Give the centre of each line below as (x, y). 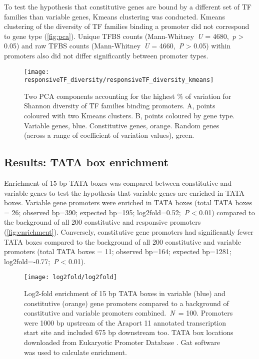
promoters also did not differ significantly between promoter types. (106, 55)
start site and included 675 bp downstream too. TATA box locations (129, 332)
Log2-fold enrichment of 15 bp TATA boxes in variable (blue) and (125, 293)
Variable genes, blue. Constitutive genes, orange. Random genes (122, 125)
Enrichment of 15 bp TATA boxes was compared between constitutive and (118, 183)
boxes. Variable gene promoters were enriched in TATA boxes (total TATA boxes (128, 202)
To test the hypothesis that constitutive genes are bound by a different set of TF (128, 6)
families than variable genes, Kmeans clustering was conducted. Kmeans (114, 16)
